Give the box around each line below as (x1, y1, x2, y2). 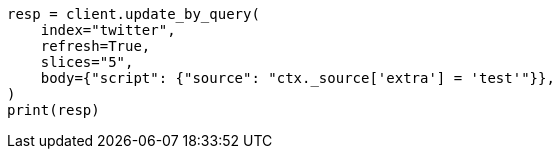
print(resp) (7, 102, 100, 118)
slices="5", (40, 54, 134, 70)
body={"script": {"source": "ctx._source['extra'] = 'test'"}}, (40, 70, 555, 86)
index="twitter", (40, 22, 176, 38)
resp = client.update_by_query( (7, 6, 260, 22)
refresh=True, (40, 38, 151, 54)
